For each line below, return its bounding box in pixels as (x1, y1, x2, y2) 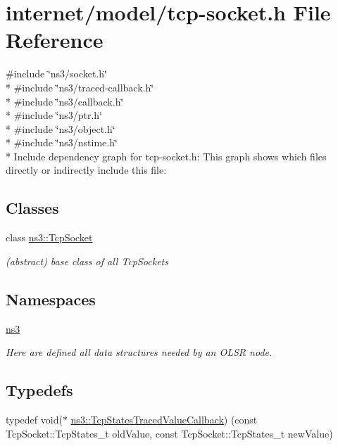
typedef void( (6, 412, 63, 427)
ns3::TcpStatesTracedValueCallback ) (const (70, 412, 258, 427)
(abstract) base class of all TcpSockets (6, 253, 168, 268)
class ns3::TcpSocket (6, 230, 93, 245)
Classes (6, 197, 59, 219)
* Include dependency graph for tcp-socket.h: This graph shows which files (6, 148, 327, 163)
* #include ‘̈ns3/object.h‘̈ (6, 121, 115, 136)
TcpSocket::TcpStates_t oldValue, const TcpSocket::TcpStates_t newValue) (6, 426, 333, 440)
